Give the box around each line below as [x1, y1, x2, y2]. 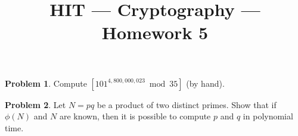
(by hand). [186, 77, 225, 89]
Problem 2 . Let [5, 98, 66, 110]
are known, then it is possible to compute [59, 110, 211, 122]
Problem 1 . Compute [5, 77, 87, 89]
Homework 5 [101, 20, 209, 45]
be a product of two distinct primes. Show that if [97, 98, 277, 110]
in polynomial [243, 110, 293, 122]
